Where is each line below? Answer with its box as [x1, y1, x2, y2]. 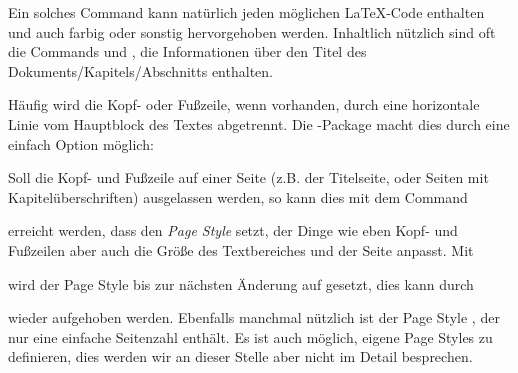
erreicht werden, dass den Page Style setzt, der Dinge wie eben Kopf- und [8, 220, 458, 241]
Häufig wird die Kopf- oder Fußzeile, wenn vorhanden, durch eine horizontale [8, 94, 480, 115]
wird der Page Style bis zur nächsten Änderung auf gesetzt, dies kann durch [8, 273, 474, 294]
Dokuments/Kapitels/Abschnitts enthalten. [8, 60, 273, 81]
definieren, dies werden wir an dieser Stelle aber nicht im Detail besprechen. [8, 346, 473, 367]
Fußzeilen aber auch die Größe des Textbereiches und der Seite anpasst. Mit [8, 239, 474, 260]
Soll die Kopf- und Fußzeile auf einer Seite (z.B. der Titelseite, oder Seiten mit [8, 167, 489, 188]
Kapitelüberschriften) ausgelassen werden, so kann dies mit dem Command [8, 186, 468, 207]
